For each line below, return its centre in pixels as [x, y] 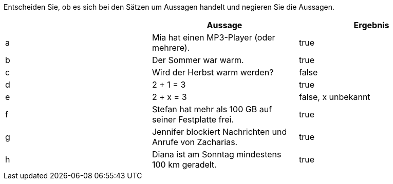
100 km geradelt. [184, 165]
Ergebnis [371, 25]
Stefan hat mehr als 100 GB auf [212, 109]
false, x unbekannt [334, 97]
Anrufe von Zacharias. [195, 142]
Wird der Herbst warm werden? [213, 72]
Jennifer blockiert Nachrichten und [219, 132]
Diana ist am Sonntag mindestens [217, 154]
